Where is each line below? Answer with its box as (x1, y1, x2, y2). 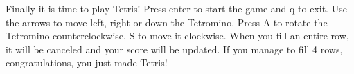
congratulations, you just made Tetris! (6, 55, 168, 70)
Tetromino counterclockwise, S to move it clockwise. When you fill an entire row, (6, 28, 349, 43)
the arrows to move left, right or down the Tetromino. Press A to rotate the (6, 15, 328, 29)
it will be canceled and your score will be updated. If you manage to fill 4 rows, (6, 41, 343, 56)
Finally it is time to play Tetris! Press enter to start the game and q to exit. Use (6, 1, 347, 15)
